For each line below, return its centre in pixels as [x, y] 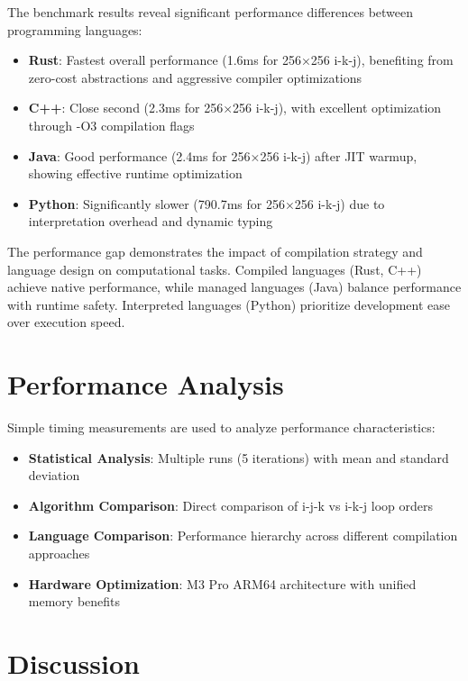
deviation [54, 475]
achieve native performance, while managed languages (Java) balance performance [234, 287]
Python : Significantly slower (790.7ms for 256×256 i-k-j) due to [206, 203]
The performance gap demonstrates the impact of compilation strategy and [215, 251]
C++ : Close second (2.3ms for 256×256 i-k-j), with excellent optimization [235, 108]
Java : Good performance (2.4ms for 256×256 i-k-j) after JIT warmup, [223, 155]
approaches [59, 553]
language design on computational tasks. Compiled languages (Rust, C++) [215, 269]
